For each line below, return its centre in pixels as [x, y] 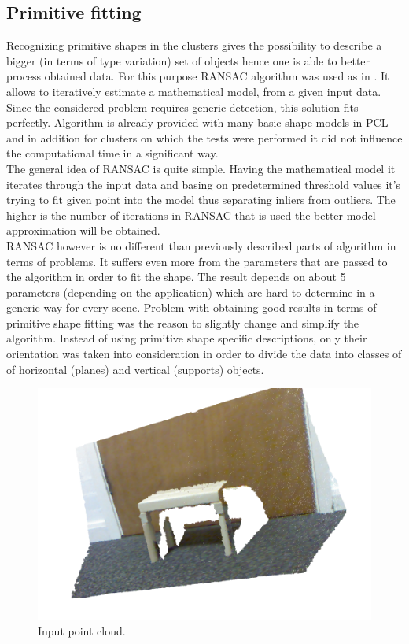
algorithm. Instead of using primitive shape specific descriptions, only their [187, 338]
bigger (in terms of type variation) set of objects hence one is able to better [188, 60]
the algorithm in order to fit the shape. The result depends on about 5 [176, 277]
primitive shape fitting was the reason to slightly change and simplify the [183, 322]
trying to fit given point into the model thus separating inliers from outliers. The [201, 200]
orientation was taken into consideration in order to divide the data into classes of [204, 354]
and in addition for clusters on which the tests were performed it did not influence [204, 137]
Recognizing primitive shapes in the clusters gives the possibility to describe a [194, 45]
